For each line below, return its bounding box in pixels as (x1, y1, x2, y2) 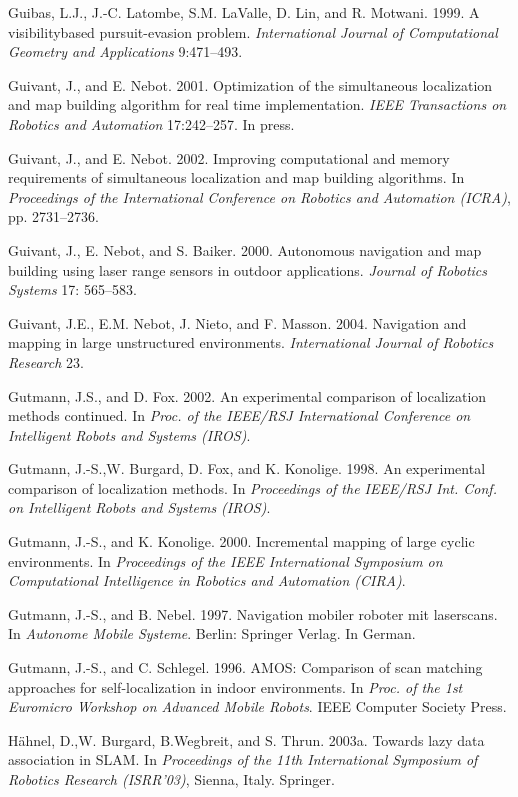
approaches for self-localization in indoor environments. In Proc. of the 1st (8, 676, 463, 697)
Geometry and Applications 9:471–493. (8, 41, 243, 62)
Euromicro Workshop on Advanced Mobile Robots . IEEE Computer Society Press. (8, 696, 507, 717)
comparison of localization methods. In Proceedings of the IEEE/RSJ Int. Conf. (8, 477, 497, 498)
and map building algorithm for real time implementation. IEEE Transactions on (8, 94, 507, 115)
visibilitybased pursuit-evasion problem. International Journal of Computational (8, 21, 498, 42)
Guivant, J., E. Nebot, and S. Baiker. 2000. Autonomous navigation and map (8, 239, 482, 260)
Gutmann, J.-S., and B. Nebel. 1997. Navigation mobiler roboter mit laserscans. (8, 603, 498, 624)
